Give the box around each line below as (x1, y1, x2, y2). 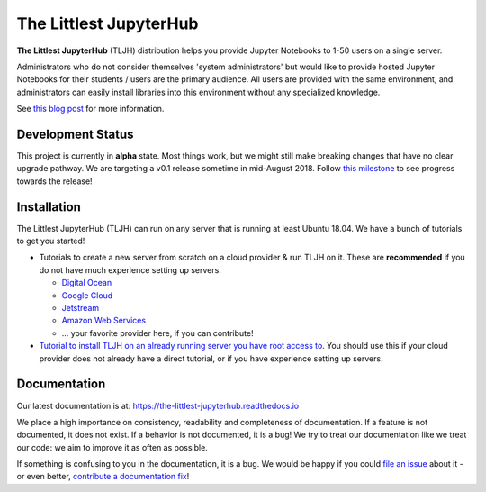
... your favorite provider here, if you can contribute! (61, 327, 254, 338)
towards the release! (16, 176, 94, 187)
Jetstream (61, 303, 100, 314)
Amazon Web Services (61, 315, 147, 326)
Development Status (16, 126, 134, 141)
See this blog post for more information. (16, 104, 165, 114)
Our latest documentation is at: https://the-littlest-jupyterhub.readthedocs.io (16, 400, 300, 411)
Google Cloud (61, 289, 113, 301)
